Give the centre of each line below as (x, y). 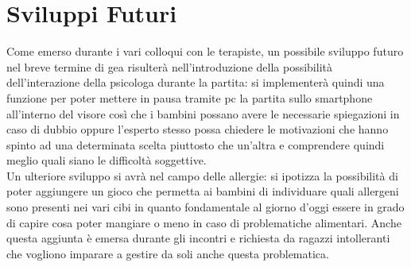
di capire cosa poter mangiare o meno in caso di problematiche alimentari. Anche (204, 222)
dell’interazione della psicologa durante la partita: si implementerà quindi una (196, 82)
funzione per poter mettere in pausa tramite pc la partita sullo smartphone (190, 97)
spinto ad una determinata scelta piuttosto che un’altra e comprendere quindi (196, 144)
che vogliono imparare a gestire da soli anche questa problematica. (168, 253)
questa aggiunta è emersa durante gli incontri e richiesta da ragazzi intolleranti (198, 238)
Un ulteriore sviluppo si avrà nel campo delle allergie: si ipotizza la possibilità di (202, 175)
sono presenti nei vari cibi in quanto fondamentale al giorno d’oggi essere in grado (205, 207)
